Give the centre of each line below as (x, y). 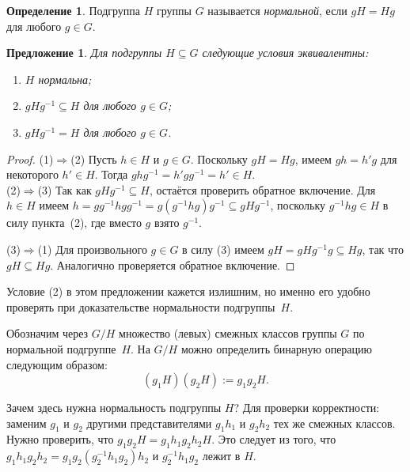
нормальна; (65, 79)
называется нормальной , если (277, 10)
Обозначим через (47, 333)
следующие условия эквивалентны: (285, 53)
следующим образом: (57, 364)
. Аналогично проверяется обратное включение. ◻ (173, 264)
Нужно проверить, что (60, 439)
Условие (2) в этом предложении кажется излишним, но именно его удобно (188, 291)
